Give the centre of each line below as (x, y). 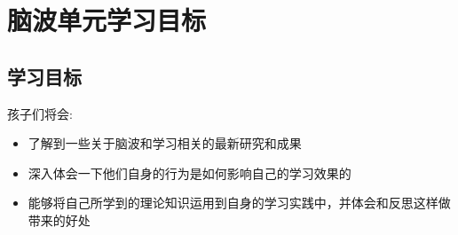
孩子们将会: (40, 113)
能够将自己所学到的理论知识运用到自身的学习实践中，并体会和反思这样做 (239, 203)
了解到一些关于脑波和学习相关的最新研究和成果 (165, 143)
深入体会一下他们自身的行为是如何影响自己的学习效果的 (190, 172)
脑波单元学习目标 (107, 20)
